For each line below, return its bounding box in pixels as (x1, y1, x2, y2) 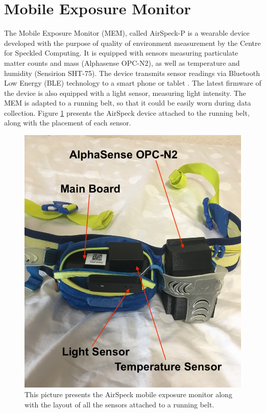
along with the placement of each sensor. (4, 117, 131, 128)
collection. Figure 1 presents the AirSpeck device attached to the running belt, (4, 107, 250, 118)
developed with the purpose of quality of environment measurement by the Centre (4, 37, 261, 48)
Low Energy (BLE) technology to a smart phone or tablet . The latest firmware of (4, 78, 261, 88)
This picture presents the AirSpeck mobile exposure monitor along (25, 389, 232, 400)
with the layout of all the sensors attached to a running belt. (25, 399, 214, 409)
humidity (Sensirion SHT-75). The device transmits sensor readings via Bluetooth (4, 67, 260, 78)
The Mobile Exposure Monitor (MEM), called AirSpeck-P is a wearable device (4, 28, 250, 38)
